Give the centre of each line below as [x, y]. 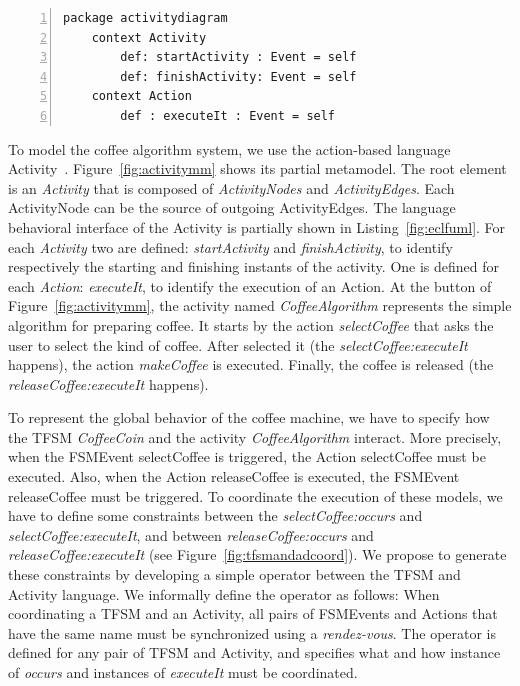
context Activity [149, 37]
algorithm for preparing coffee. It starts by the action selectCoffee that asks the [251, 324]
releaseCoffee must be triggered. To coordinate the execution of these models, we [255, 495]
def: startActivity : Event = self [238, 57]
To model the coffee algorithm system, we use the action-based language [229, 148]
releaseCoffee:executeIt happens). [108, 383]
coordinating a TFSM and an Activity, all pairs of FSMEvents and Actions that [253, 613]
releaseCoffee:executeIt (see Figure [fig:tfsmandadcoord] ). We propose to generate [257, 554]
